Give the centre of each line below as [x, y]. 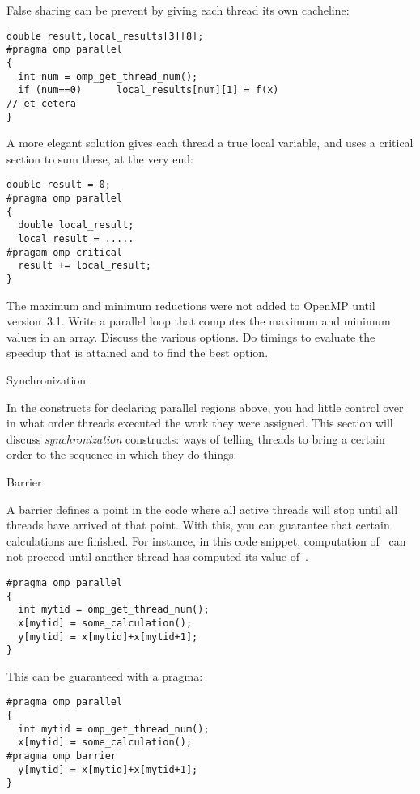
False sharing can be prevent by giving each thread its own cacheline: [178, 10]
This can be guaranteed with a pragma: [105, 675]
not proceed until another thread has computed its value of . [157, 556]
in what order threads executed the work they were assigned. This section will [200, 423]
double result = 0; [59, 185]
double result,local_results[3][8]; [105, 36]
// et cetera [41, 103]
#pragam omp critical [65, 252]
